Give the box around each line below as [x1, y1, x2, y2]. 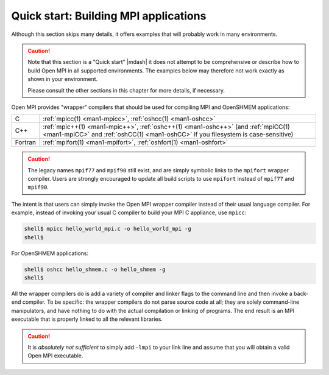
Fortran [15, 138, 37, 147]
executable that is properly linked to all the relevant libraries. [11, 315, 163, 323]
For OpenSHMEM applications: [11, 250, 88, 257]
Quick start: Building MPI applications [11, 9, 207, 23]
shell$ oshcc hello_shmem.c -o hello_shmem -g [24, 265, 166, 273]
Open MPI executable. [27, 352, 83, 359]
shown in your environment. [27, 75, 98, 83]
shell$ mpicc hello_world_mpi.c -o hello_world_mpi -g [24, 225, 191, 233]
